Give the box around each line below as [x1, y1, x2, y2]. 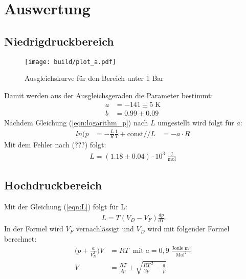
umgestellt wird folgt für [158, 117, 234, 128]
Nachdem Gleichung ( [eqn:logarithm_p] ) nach [4, 117, 148, 128]
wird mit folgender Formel [147, 223, 230, 234]
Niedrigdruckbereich [4, 33, 114, 49]
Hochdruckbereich [4, 177, 102, 192]
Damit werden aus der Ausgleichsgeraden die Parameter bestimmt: [4, 90, 213, 100]
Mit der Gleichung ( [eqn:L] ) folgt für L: [4, 201, 127, 211]
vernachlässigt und [76, 223, 134, 234]
